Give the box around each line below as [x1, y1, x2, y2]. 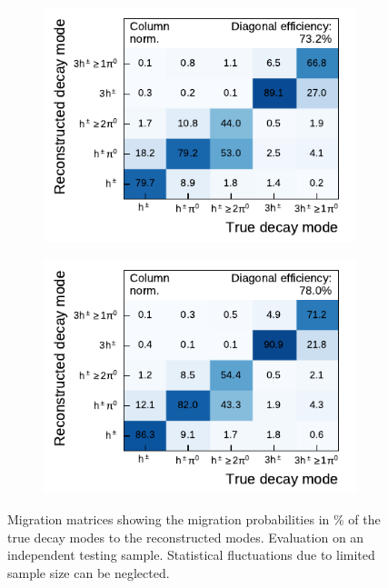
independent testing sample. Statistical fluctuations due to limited [7, 545, 375, 564]
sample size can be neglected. [7, 563, 170, 582]
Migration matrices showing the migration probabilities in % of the [7, 509, 381, 528]
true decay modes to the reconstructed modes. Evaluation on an [7, 527, 364, 546]
